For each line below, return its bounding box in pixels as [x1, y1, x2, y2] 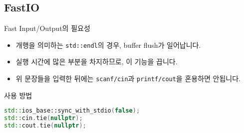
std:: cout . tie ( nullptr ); [4, 122, 86, 130]
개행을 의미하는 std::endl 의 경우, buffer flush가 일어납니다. [15, 39, 201, 50]
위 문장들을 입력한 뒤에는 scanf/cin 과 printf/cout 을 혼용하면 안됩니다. [15, 73, 241, 84]
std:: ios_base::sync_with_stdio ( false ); [4, 107, 140, 115]
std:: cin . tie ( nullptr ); [4, 115, 83, 122]
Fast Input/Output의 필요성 [4, 23, 90, 33]
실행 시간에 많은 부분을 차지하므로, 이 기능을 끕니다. [15, 56, 178, 67]
